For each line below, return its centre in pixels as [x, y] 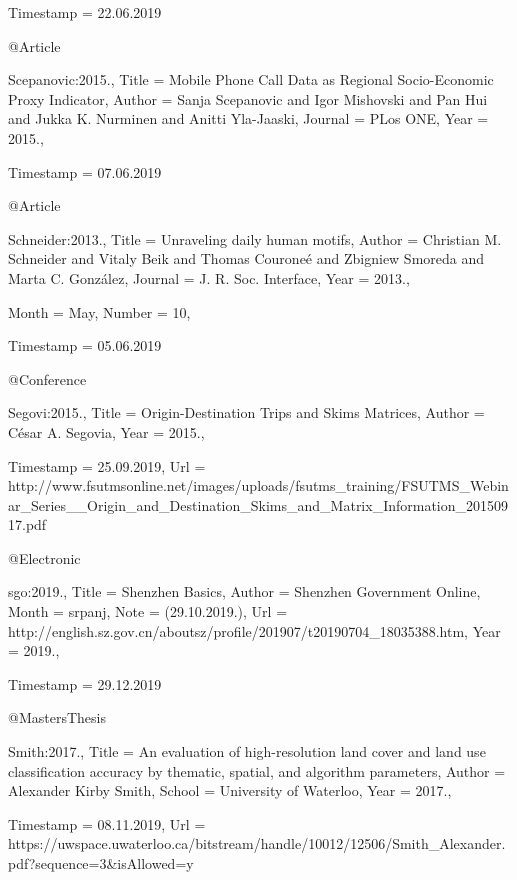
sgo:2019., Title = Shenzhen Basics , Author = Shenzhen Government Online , [244, 591]
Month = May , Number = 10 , [99, 311]
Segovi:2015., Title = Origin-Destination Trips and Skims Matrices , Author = [246, 412]
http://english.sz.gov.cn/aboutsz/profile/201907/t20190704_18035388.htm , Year [254, 630]
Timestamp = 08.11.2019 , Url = [107, 823]
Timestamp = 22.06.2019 [85, 12]
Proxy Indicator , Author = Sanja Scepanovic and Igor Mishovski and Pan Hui [248, 98]
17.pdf [27, 524]
